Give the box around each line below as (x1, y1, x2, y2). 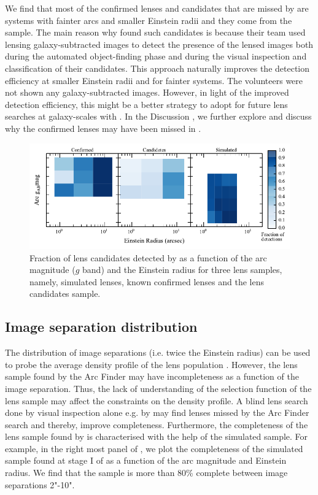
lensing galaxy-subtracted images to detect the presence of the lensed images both (5, 37, 314, 50)
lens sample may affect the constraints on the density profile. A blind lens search (5, 394, 308, 407)
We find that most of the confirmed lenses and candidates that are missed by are (5, 2, 309, 14)
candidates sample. (29, 287, 101, 300)
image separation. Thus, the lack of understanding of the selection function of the (5, 382, 312, 394)
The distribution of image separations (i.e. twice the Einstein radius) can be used (5, 346, 311, 359)
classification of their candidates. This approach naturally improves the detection (5, 61, 310, 74)
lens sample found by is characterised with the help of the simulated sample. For (5, 430, 308, 443)
